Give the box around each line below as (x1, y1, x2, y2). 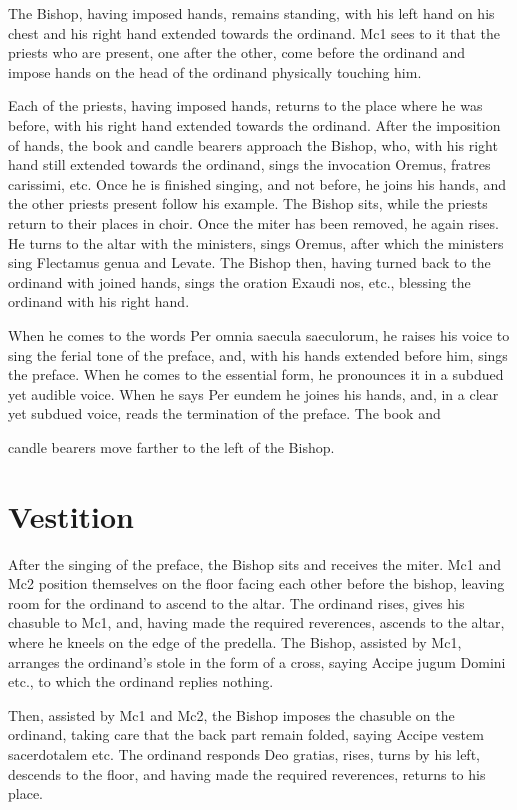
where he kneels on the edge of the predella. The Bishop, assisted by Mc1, (8, 631, 462, 652)
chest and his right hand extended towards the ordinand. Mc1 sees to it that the (8, 22, 501, 43)
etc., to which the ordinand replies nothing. (8, 671, 274, 692)
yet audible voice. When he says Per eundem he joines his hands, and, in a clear (8, 383, 499, 404)
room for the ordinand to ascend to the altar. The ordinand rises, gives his (8, 592, 465, 613)
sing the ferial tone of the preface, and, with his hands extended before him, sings (8, 344, 508, 365)
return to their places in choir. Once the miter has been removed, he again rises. (8, 212, 499, 233)
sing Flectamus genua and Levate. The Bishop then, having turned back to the (8, 252, 491, 273)
